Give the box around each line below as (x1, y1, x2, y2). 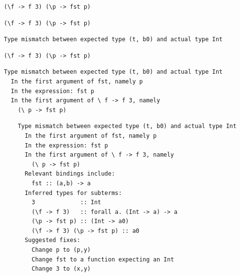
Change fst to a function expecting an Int (32, 256, 174, 263)
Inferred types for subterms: (24, 189, 122, 196)
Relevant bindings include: (24, 170, 115, 178)
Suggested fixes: (24, 237, 80, 244)
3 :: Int (32, 199, 101, 206)
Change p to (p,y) (32, 246, 91, 254)
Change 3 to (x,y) (32, 265, 91, 273)
